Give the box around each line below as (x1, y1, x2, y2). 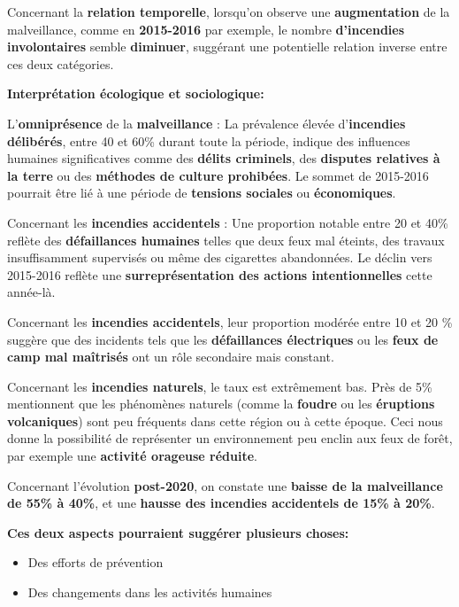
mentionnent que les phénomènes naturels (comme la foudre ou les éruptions (7, 394, 435, 413)
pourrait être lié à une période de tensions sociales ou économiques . (7, 183, 396, 202)
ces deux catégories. (7, 54, 114, 73)
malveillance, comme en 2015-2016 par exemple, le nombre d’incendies (7, 19, 405, 38)
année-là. (7, 283, 56, 301)
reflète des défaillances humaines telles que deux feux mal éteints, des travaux (7, 230, 445, 249)
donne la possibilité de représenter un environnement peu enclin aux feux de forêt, (7, 429, 453, 447)
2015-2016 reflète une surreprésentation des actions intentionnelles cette (7, 265, 432, 284)
